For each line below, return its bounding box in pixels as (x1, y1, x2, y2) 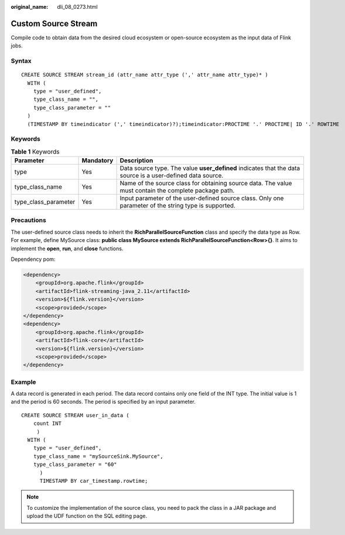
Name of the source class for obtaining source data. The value (119, 179, 292, 188)
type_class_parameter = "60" (33, 461, 117, 468)
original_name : (11, 4, 49, 10)
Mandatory (81, 156, 114, 165)
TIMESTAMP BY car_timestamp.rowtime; (39, 478, 148, 484)
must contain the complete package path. (119, 186, 235, 195)
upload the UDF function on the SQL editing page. (26, 513, 148, 520)
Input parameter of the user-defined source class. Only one (119, 194, 284, 202)
